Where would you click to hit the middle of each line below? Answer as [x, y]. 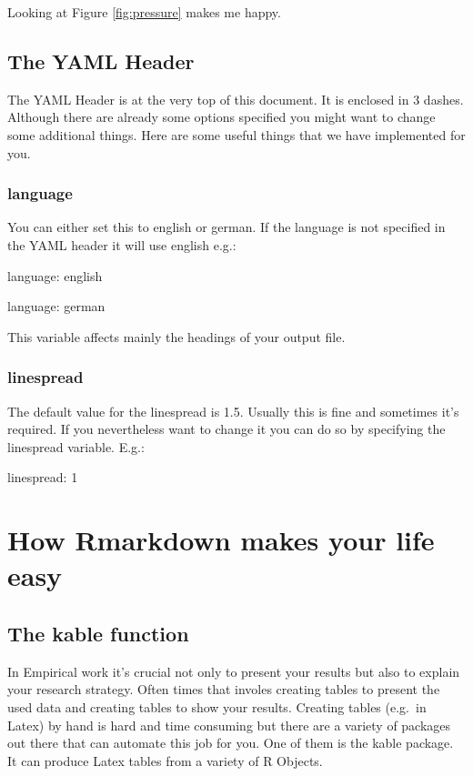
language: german [56, 306]
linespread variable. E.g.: [76, 446]
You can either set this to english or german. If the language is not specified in [226, 227]
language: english [55, 275]
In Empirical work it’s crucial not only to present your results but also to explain [234, 671]
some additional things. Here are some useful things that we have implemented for [236, 134]
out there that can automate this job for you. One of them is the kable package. [231, 743]
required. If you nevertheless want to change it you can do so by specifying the [226, 429]
